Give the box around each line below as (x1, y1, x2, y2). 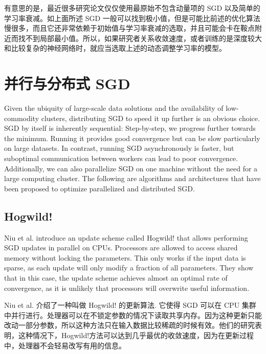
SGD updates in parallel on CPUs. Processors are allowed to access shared (4, 242, 238, 253)
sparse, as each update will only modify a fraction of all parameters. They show (4, 262, 254, 273)
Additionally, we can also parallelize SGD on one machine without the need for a (4, 163, 258, 173)
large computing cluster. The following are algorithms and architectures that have (4, 173, 261, 184)
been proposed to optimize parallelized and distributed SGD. (4, 183, 195, 193)
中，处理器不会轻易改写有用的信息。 (4, 340, 126, 350)
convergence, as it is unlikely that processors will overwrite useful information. (4, 282, 250, 293)
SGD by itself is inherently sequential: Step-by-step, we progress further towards (4, 123, 256, 133)
